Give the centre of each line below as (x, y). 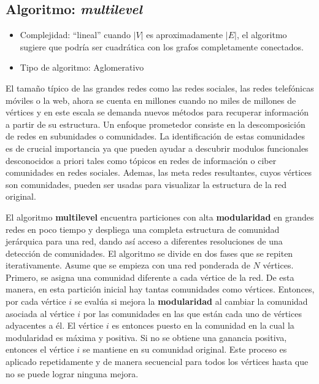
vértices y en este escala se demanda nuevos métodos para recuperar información (157, 112)
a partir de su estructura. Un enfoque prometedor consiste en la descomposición (156, 124)
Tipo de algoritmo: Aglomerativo (82, 67)
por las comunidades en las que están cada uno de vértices (192, 313)
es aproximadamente (185, 35)
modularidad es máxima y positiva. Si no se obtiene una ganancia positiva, (146, 337)
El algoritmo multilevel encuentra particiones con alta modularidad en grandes (160, 217)
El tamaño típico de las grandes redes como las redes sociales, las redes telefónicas (160, 88)
